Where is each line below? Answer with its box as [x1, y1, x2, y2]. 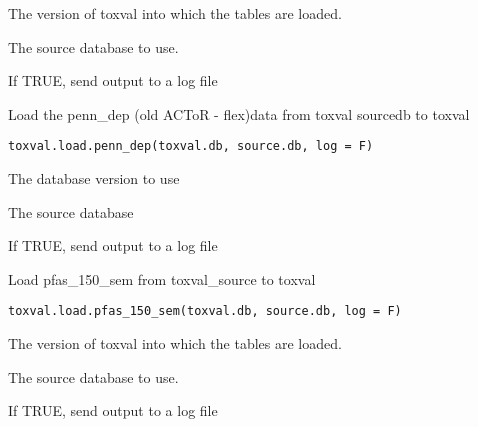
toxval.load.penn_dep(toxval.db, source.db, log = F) [8, 139, 374, 154]
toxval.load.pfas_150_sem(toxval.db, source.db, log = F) [8, 304, 402, 319]
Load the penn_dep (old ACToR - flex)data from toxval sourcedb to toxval [8, 103, 470, 124]
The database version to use [8, 168, 180, 189]
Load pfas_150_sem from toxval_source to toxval [8, 268, 316, 289]
